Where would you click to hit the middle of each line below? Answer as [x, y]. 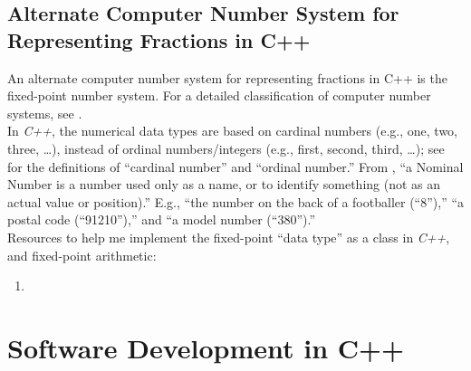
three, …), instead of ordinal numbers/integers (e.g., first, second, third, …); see [226, 148]
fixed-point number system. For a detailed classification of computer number [219, 95]
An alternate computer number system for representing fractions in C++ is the [227, 77]
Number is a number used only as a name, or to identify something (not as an [224, 184]
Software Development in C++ [206, 347]
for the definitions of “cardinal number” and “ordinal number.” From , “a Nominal [235, 166]
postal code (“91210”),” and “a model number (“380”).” [161, 219]
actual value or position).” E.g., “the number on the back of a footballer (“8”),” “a [236, 201]
